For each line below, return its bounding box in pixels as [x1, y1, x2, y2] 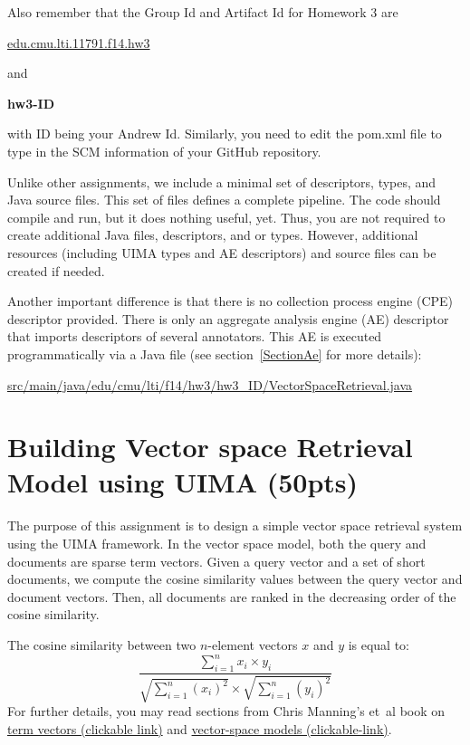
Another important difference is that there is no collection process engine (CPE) [7, 291, 454, 310]
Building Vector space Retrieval [7, 428, 413, 465]
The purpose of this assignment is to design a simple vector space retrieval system [7, 516, 463, 535]
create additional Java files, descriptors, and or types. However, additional [7, 225, 418, 244]
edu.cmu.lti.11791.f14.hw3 [7, 33, 150, 52]
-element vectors [207, 635, 298, 654]
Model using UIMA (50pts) [7, 463, 359, 501]
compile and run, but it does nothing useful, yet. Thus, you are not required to [7, 207, 446, 226]
